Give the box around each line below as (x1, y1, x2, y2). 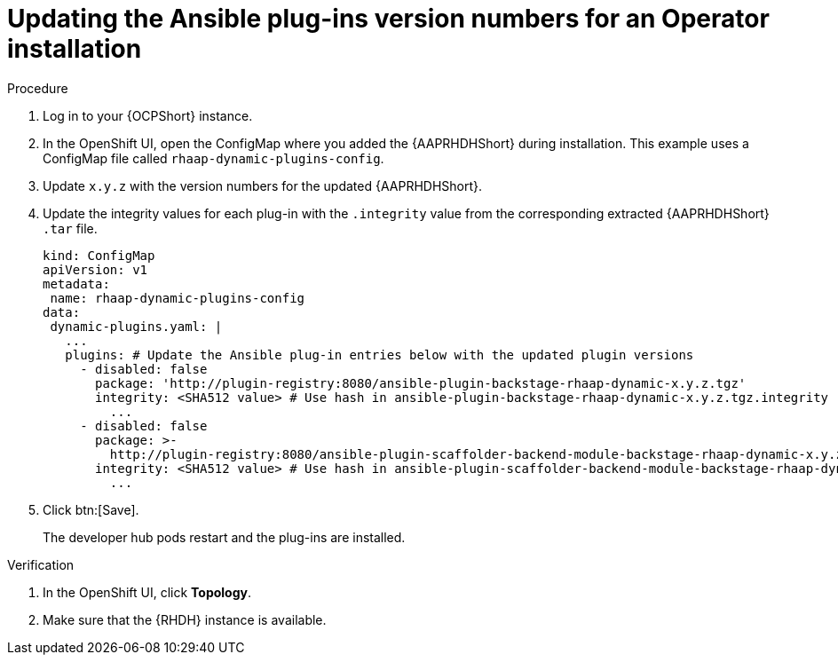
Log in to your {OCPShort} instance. (43, 107, 253, 123)
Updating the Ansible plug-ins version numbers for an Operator (7, 4, 770, 34)
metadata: (43, 276, 110, 291)
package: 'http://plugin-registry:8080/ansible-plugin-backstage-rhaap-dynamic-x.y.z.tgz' (95, 375, 747, 390)
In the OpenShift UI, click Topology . (43, 584, 252, 600)
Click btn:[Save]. (43, 501, 139, 517)
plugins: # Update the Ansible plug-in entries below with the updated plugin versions (65, 347, 694, 362)
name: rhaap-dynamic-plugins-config (50, 290, 305, 305)
